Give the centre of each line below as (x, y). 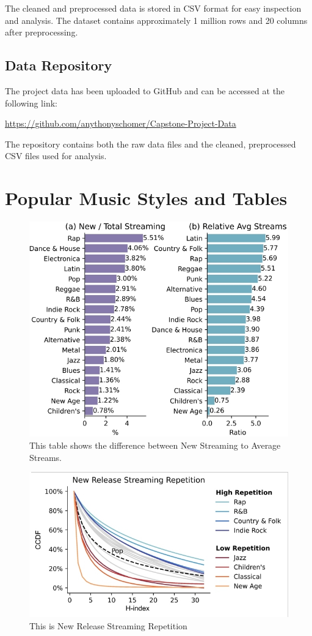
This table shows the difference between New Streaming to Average (155, 445)
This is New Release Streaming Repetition (108, 625)
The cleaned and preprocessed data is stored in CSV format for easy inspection (153, 8)
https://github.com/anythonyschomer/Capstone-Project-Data (121, 123)
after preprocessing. (42, 32)
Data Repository (59, 65)
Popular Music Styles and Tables (146, 198)
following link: (31, 103)
